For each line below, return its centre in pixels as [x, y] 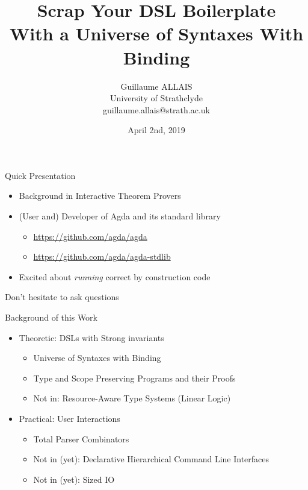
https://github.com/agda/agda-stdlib [102, 256]
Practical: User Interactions [69, 418]
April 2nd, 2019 [156, 130]
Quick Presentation [40, 175]
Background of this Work [51, 317]
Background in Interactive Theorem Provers [100, 196]
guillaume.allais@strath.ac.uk [156, 109]
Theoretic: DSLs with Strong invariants [91, 337]
